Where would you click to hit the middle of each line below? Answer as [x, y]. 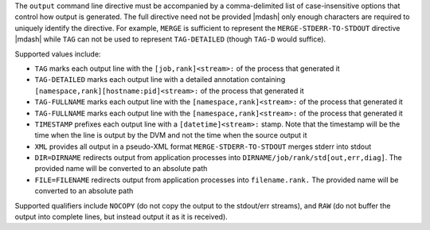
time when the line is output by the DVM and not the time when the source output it [171, 135]
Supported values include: [58, 54]
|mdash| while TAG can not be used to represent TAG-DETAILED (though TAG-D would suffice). [170, 39]
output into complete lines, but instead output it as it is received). [121, 217]
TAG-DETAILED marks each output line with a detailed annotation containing [160, 80]
